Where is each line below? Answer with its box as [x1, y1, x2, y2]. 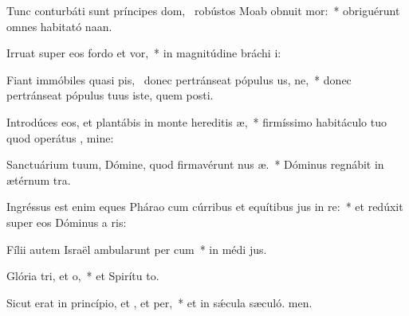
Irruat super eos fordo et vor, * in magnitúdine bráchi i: [6, 45, 281, 61]
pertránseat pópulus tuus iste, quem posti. [6, 87, 214, 103]
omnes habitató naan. [6, 18, 112, 34]
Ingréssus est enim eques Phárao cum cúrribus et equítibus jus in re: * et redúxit [6, 198, 403, 215]
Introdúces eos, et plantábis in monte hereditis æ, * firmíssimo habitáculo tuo [6, 113, 387, 130]
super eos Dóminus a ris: [6, 213, 127, 230]
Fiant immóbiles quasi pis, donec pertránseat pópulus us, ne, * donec [6, 71, 352, 88]
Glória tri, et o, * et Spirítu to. [6, 267, 159, 284]
